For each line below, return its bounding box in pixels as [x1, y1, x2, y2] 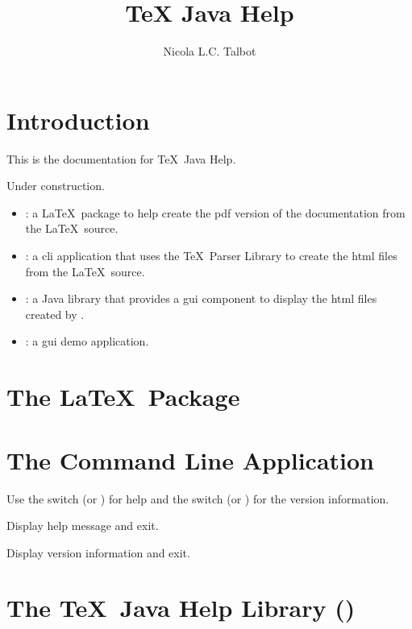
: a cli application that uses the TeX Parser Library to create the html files [25, 247, 397, 264]
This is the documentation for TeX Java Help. [6, 150, 236, 167]
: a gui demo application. [25, 333, 149, 350]
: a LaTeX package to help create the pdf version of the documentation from [25, 204, 406, 221]
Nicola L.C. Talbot [163, 43, 256, 60]
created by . [25, 305, 85, 322]
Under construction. [6, 177, 105, 194]
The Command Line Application [6, 443, 375, 476]
